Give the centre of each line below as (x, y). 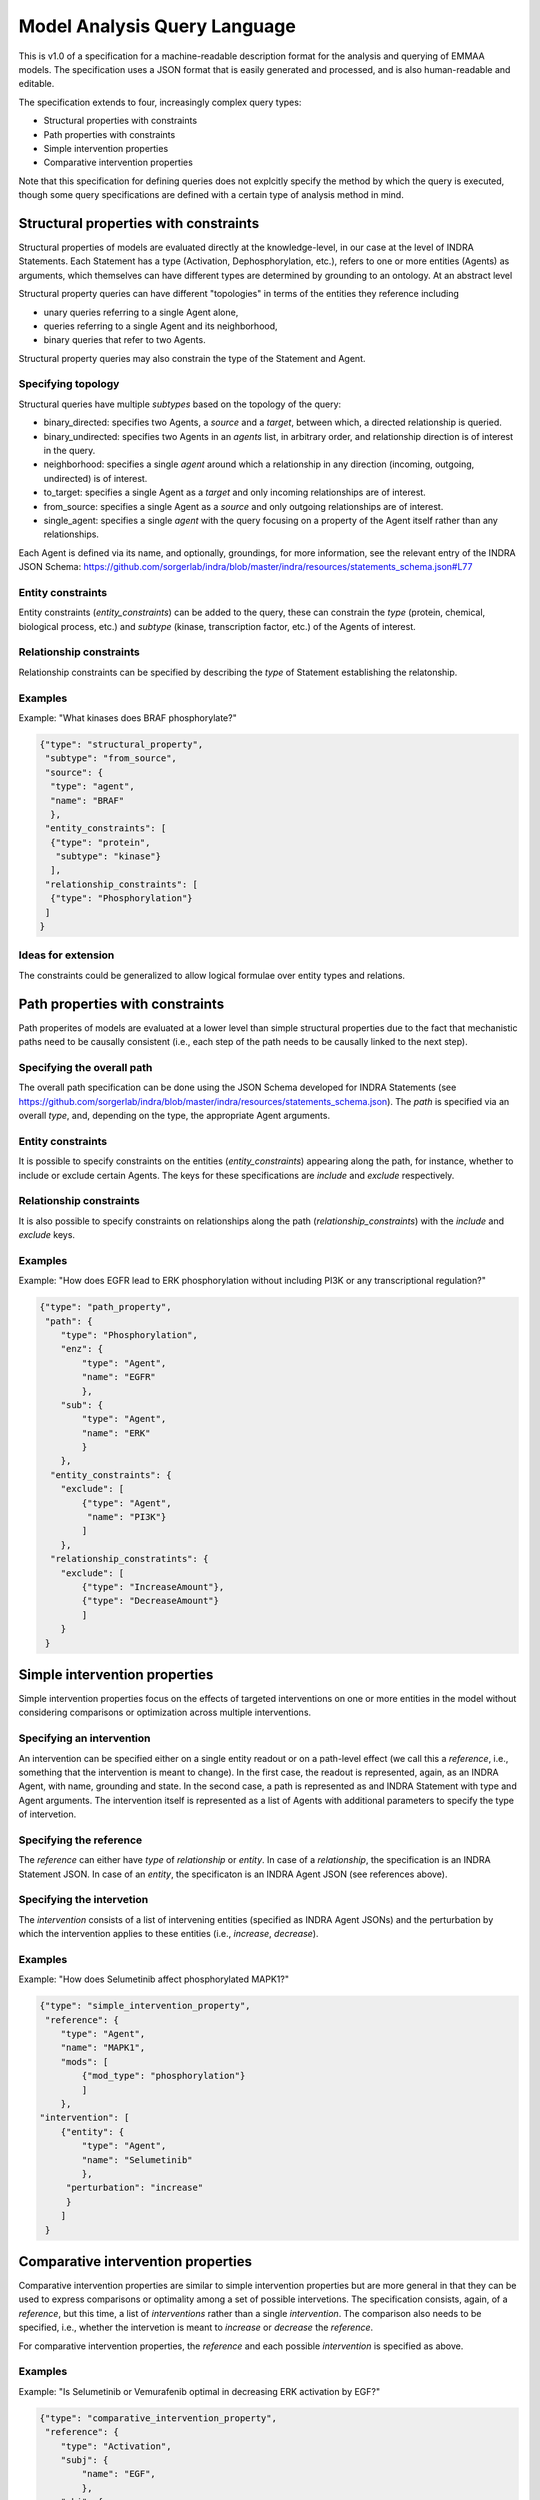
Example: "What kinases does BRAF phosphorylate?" (127, 717)
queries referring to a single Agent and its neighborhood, (161, 326)
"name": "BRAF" (87, 800)
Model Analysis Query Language (157, 26)
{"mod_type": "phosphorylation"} (163, 2076)
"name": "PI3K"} (126, 1517)
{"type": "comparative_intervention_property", (158, 2418)
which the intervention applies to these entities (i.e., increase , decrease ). (168, 1934)
